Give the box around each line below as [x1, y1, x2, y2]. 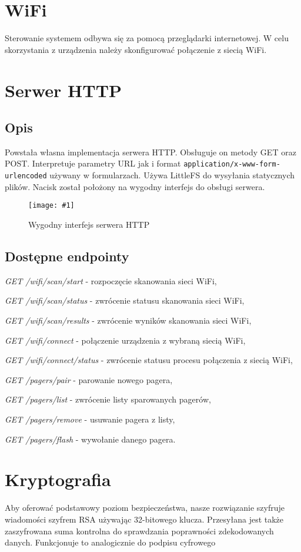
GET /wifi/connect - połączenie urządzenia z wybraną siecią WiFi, [5, 334, 246, 346]
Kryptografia [5, 467, 111, 491]
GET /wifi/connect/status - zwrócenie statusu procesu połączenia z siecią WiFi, [5, 354, 293, 366]
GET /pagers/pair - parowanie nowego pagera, [5, 373, 173, 385]
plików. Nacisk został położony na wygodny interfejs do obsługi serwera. [5, 180, 265, 192]
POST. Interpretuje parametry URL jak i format [5, 157, 181, 169]
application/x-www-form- [183, 160, 280, 169]
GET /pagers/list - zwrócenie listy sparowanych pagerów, [5, 393, 211, 405]
